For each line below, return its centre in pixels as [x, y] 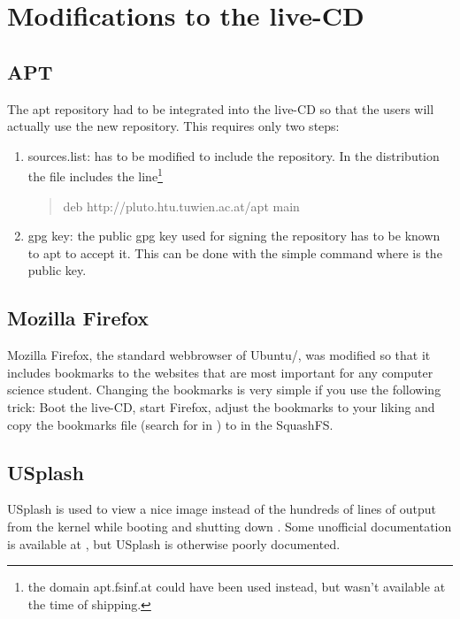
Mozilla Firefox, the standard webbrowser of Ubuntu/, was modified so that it [219, 355]
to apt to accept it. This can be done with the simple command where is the [235, 252]
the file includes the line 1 [95, 175]
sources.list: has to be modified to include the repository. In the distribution [234, 155]
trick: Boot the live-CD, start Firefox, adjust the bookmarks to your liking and [221, 406]
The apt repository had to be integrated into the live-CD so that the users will [221, 108]
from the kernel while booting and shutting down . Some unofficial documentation [230, 526]
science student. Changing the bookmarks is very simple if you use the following [224, 390]
